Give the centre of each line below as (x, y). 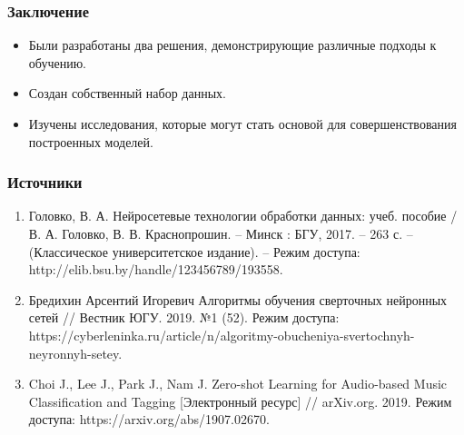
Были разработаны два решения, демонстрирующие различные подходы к (232, 45)
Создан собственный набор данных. (127, 93)
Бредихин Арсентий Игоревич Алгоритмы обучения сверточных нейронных (238, 299)
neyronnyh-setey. (75, 353)
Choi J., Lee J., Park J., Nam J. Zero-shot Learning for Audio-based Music (238, 384)
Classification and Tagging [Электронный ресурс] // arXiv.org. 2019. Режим (240, 401)
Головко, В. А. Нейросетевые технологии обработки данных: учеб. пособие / (243, 216)
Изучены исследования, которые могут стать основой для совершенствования (242, 124)
